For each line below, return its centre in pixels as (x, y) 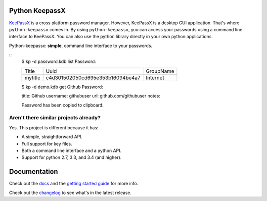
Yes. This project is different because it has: (54, 127)
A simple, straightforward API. (52, 137)
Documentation (34, 172)
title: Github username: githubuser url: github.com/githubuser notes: (91, 96)
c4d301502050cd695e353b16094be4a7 (93, 78)
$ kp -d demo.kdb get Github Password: (62, 87)
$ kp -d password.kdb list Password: (59, 61)
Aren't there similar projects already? (55, 118)
